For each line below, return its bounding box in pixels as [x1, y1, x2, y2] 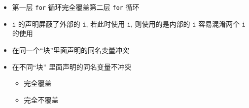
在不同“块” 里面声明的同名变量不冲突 [12, 61, 132, 72]
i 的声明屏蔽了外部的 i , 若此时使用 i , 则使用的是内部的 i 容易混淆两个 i [12, 18, 246, 29]
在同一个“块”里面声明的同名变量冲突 [12, 44, 130, 55]
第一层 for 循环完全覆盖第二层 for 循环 [12, 2, 140, 12]
